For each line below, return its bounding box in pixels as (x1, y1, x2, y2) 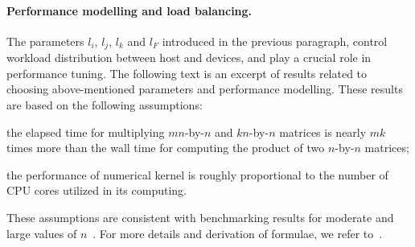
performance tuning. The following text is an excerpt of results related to (6, 64, 368, 81)
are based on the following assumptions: (6, 97, 203, 113)
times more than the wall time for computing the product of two (6, 139, 325, 156)
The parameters (6, 32, 84, 49)
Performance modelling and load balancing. (6, 2, 253, 19)
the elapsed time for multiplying (6, 123, 165, 140)
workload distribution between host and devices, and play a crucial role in (6, 49, 372, 66)
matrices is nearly (279, 123, 367, 140)
